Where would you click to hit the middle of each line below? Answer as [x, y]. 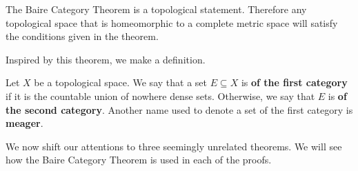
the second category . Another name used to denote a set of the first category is [179, 109]
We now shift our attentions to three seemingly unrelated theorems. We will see [174, 146]
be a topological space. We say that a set [120, 82]
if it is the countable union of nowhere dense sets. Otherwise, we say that [160, 95]
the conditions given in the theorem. [82, 36]
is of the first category [294, 82]
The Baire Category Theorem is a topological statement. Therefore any [156, 9]
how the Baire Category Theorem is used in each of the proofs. [139, 160]
